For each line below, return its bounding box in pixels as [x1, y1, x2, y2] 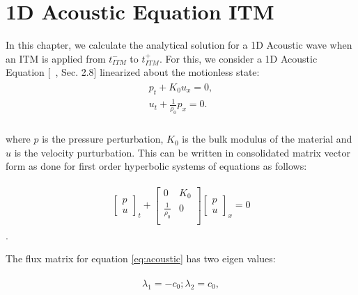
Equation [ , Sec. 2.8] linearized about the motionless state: [6, 65, 260, 79]
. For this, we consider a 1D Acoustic [159, 51, 318, 65]
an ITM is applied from [6, 51, 106, 65]
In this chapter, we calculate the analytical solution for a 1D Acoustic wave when [6, 38, 352, 52]
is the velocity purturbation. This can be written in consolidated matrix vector [14, 145, 350, 159]
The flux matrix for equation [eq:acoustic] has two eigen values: [6, 251, 276, 266]
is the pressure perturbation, [42, 131, 164, 146]
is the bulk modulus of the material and [182, 131, 352, 146]
